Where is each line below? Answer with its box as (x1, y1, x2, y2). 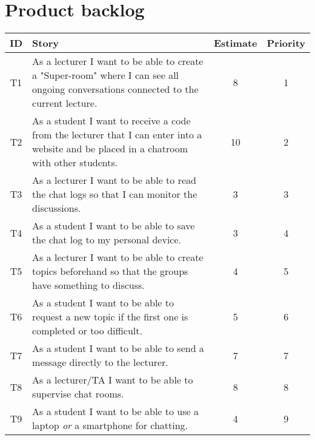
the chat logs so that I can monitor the (32, 187, 197, 201)
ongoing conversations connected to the (32, 82, 199, 96)
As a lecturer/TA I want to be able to (32, 373, 193, 387)
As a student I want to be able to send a (32, 341, 204, 356)
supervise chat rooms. (32, 387, 124, 401)
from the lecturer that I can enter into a (32, 127, 202, 142)
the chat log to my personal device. (32, 232, 181, 247)
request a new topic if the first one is (32, 310, 188, 324)
